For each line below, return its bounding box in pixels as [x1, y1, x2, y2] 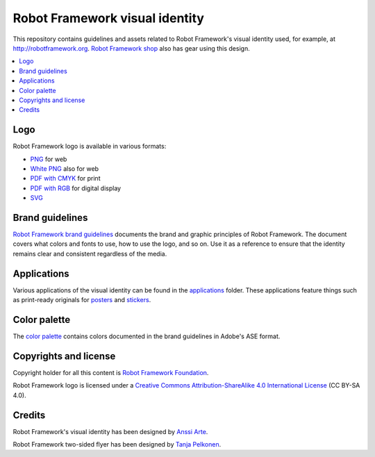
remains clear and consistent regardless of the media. [12, 249, 167, 258]
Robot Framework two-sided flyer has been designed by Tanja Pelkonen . [12, 440, 222, 449]
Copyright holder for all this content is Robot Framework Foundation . [12, 368, 209, 376]
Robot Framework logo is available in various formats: [12, 142, 167, 151]
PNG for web [30, 155, 67, 163]
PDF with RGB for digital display [30, 184, 122, 192]
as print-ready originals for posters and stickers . [12, 296, 151, 304]
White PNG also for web [30, 164, 99, 173]
